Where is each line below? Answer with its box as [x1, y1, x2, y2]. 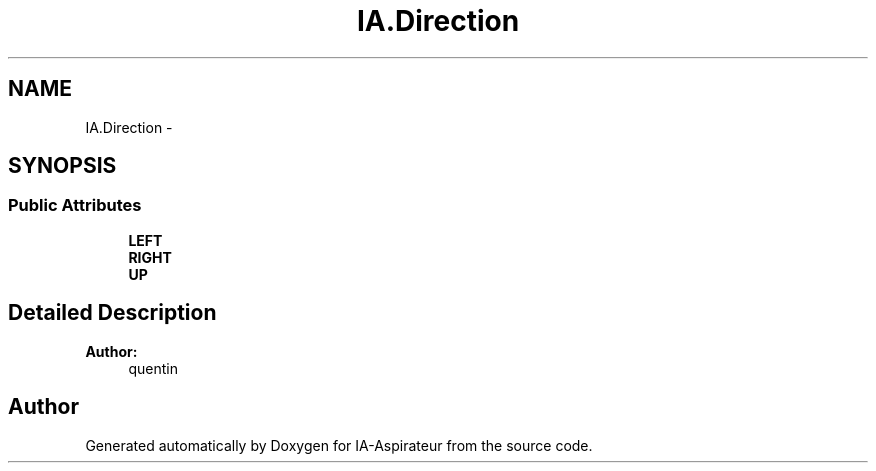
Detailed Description [8, 300, 217, 326]
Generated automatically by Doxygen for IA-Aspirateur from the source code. [85, 436, 593, 454]
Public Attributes [8, 195, 142, 216]
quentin [128, 359, 178, 377]
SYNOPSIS [8, 153, 117, 179]
